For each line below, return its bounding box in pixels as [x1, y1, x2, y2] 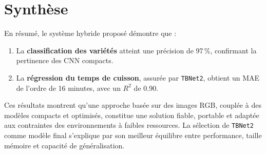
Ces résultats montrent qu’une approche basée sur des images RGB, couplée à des [4, 100, 261, 110]
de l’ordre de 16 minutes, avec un [16, 82, 121, 93]
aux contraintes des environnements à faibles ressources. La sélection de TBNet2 [4, 120, 254, 130]
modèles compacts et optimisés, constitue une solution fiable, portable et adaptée [4, 109, 259, 120]
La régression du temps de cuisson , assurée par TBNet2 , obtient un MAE [16, 72, 260, 83]
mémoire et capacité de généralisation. [4, 140, 125, 150]
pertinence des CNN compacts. [16, 55, 113, 66]
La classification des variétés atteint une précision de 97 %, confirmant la [16, 45, 257, 55]
